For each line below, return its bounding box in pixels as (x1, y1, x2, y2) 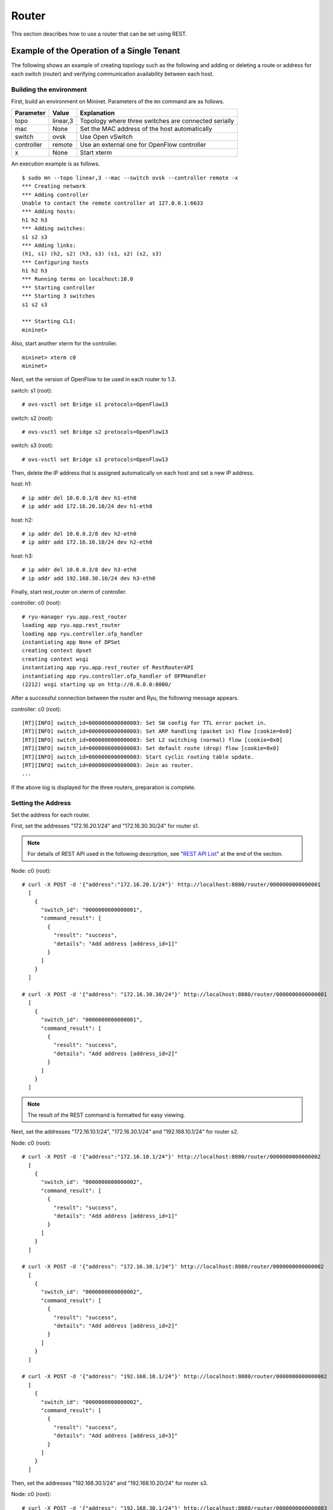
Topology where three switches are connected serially (80, 117, 235, 125)
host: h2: (11, 516, 33, 524)
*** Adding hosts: (22, 208, 77, 215)
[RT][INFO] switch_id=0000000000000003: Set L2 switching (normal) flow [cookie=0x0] (22, 736, 283, 743)
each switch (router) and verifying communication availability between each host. (11, 70, 214, 77)
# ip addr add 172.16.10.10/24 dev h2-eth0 (22, 539, 153, 546)
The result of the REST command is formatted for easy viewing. (27, 1111, 185, 1119)
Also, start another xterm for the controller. (11, 340, 118, 347)
